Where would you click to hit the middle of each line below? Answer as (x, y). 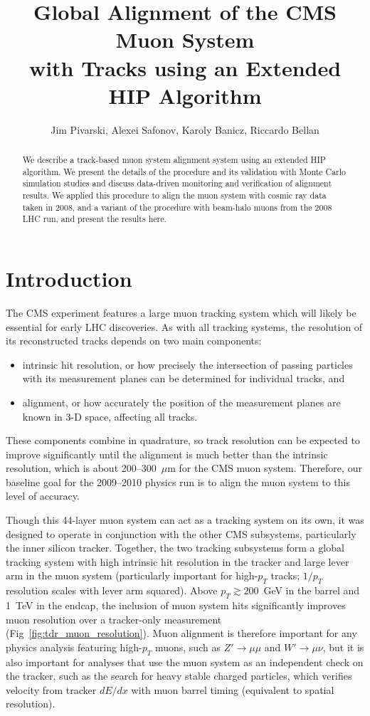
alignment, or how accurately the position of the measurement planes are (181, 402)
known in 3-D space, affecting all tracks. (110, 416)
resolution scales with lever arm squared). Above (112, 590)
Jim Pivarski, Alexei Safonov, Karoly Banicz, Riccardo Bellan (185, 129)
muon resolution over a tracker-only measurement (114, 619)
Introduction (69, 279)
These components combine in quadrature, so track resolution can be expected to (183, 440)
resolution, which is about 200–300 (81, 468)
